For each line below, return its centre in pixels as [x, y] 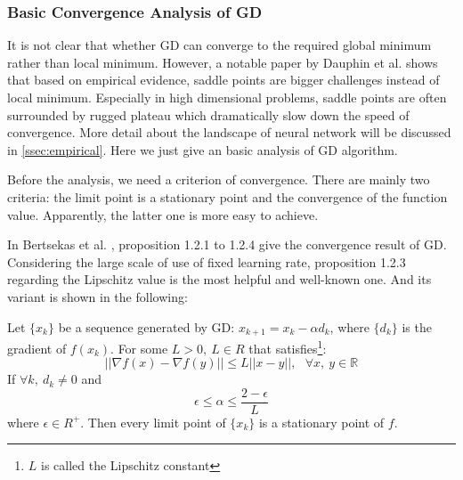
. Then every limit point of [153, 422]
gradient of [37, 348]
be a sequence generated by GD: [146, 326]
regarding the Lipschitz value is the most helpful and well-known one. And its [219, 279]
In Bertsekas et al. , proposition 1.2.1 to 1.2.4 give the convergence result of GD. [227, 244]
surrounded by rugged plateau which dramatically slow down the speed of [208, 114]
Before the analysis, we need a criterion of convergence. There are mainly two [219, 179]
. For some [139, 348]
